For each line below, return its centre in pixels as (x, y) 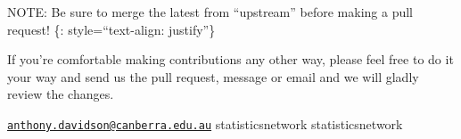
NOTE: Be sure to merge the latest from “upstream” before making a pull (210, 12)
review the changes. (61, 94)
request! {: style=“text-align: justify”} (111, 29)
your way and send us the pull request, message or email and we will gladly (213, 76)
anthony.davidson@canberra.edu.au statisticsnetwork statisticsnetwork (205, 123)
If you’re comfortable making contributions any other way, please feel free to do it (230, 59)
